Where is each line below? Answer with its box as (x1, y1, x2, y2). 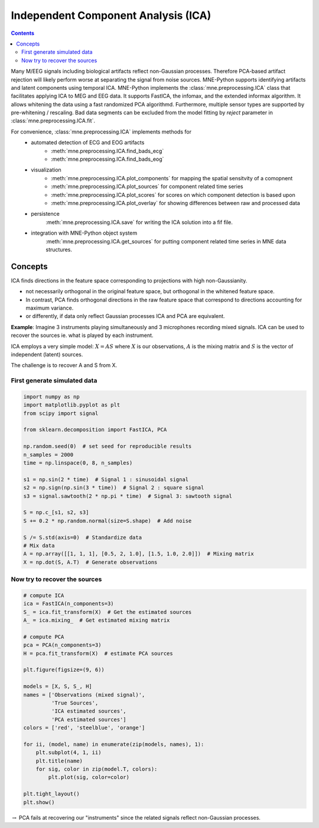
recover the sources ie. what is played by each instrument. (11, 332, 154, 339)
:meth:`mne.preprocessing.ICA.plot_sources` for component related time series (51, 183, 243, 190)
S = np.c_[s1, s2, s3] (23, 509, 89, 516)
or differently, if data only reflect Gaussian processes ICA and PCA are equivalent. (25, 313, 225, 320)
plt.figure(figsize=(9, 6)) (23, 667, 105, 673)
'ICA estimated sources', (51, 708, 126, 715)
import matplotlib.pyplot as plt (23, 402, 121, 408)
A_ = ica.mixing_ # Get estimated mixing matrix (23, 617, 170, 624)
